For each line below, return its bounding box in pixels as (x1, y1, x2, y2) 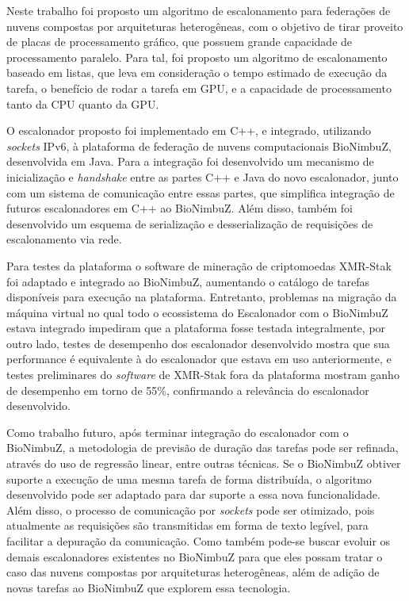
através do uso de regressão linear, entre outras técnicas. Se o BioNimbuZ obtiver (6, 455, 401, 472)
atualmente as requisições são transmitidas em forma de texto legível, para (6, 517, 369, 534)
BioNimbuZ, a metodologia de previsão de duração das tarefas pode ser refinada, (6, 439, 399, 456)
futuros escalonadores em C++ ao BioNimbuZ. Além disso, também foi (6, 200, 353, 216)
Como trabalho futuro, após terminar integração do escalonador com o (6, 423, 349, 440)
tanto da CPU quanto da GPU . (6, 95, 159, 112)
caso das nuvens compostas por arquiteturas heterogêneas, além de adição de (6, 564, 380, 580)
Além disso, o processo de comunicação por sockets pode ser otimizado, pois (6, 501, 375, 518)
